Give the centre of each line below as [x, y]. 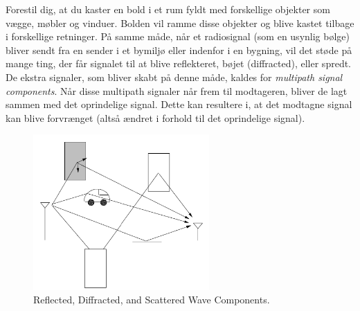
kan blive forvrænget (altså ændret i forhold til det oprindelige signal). [155, 117]
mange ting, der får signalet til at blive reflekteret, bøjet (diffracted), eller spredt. [178, 63]
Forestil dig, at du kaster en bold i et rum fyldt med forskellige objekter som [168, 9]
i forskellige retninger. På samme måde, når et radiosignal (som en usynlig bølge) [178, 36]
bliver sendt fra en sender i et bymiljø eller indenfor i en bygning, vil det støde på [179, 50]
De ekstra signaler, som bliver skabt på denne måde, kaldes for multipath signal [174, 77]
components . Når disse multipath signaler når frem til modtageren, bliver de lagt [177, 90]
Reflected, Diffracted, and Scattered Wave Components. [152, 300]
